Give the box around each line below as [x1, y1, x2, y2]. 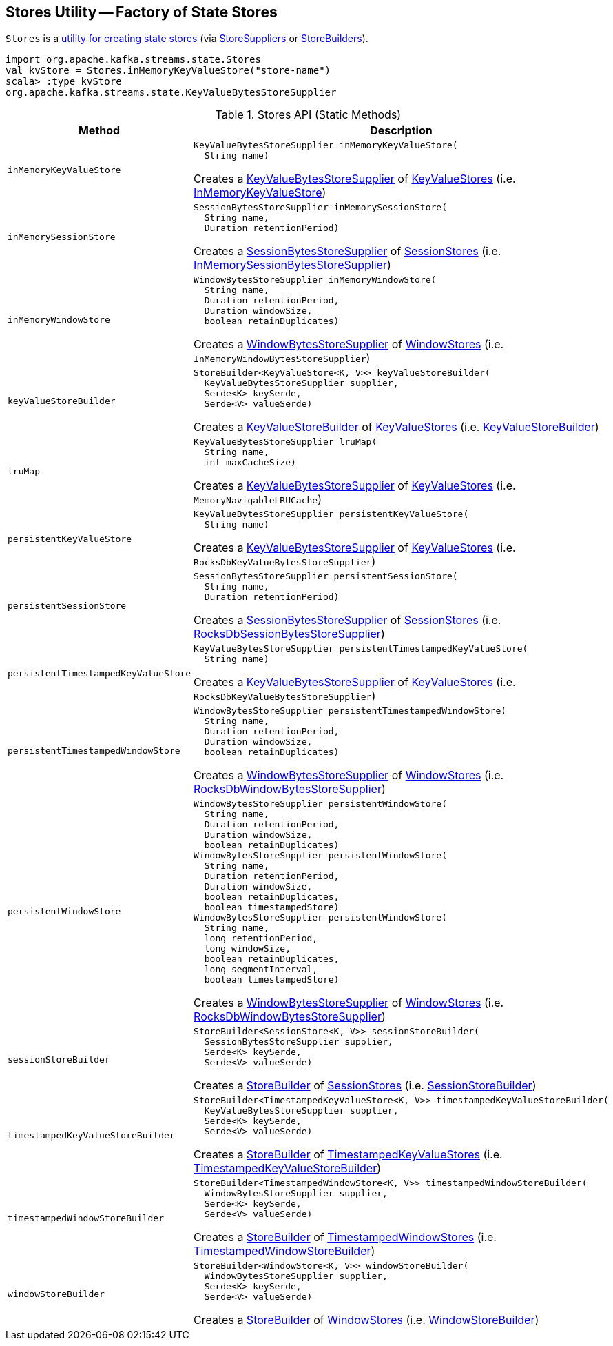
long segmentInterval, [204, 964, 318, 975]
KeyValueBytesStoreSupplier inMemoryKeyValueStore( [194, 140, 458, 151]
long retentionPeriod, [204, 933, 318, 944]
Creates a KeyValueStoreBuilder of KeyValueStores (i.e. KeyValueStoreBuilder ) [194, 420, 599, 434]
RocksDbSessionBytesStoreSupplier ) [194, 627, 385, 641]
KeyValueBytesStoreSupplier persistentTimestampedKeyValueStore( [194, 643, 528, 654]
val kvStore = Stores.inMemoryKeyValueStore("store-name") [6, 65, 331, 77]
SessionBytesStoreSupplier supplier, [204, 1036, 393, 1047]
